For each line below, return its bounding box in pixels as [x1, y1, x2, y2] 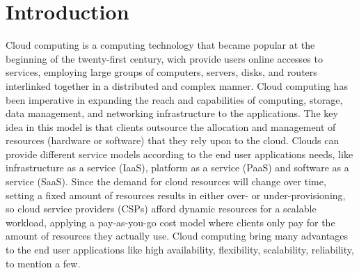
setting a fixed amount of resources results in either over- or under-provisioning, [6, 187, 346, 202]
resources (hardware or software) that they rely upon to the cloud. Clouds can [6, 133, 340, 148]
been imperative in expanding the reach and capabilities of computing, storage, [6, 92, 343, 107]
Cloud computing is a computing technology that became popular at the [6, 38, 315, 52]
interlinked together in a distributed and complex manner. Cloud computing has [6, 78, 348, 93]
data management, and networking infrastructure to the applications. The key [6, 106, 338, 120]
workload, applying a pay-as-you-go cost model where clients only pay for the [6, 214, 335, 229]
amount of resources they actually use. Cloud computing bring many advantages [6, 228, 348, 243]
